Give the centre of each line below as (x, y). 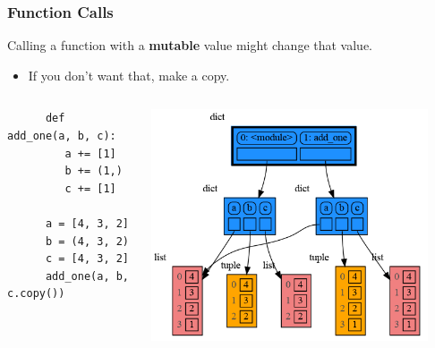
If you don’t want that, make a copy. (129, 75)
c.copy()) (36, 294)
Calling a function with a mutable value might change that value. (190, 45)
